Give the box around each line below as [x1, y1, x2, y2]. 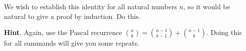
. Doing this [206, 27, 242, 37]
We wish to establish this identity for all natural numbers [4, 1, 177, 11]
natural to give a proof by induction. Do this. [4, 11, 141, 21]
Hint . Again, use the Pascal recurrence [4, 27, 122, 37]
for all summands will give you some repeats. [4, 38, 139, 48]
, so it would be [183, 1, 230, 11]
